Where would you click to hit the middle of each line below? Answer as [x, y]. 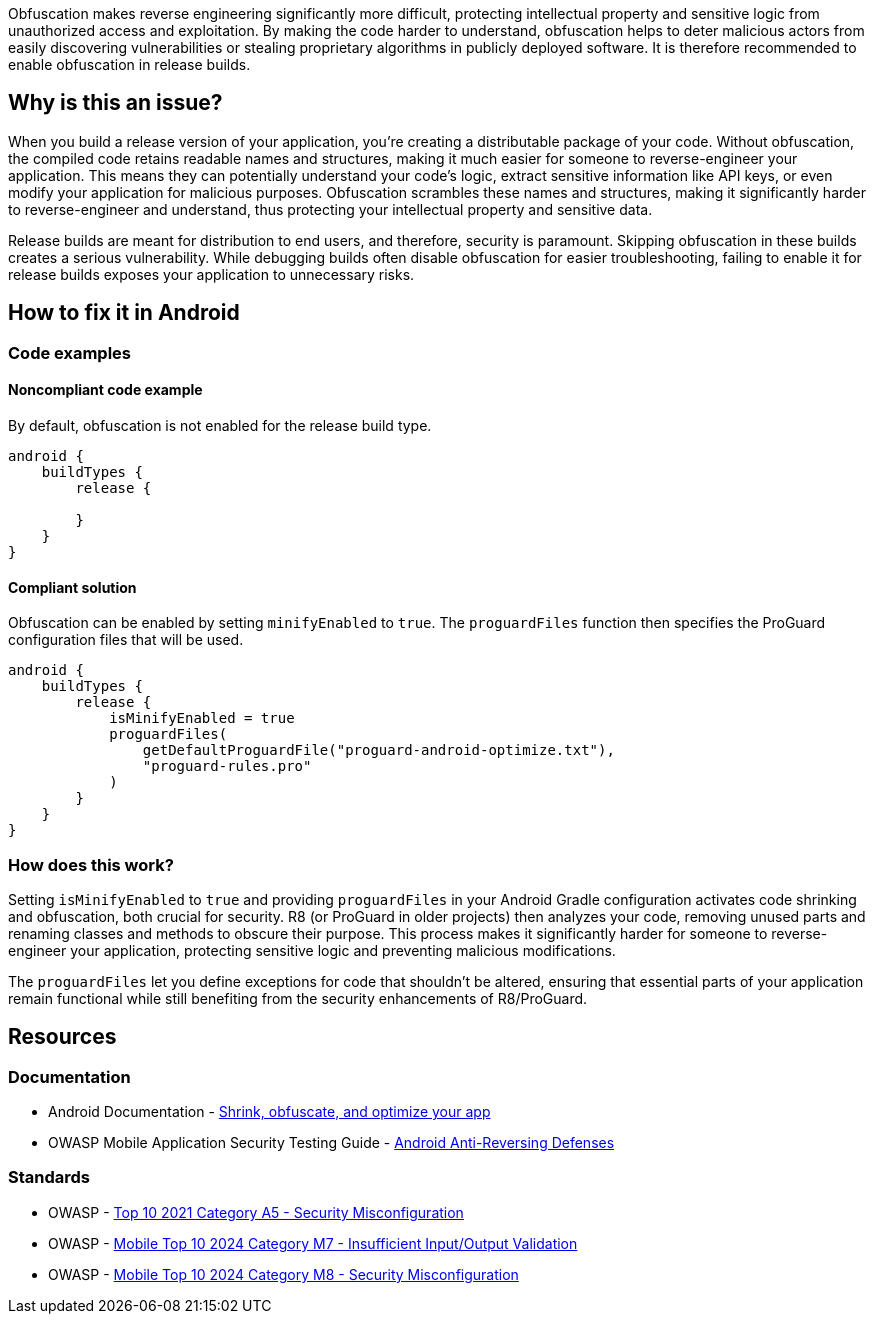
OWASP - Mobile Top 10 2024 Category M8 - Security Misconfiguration [283, 1274]
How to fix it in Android [124, 313]
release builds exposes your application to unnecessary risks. [211, 274]
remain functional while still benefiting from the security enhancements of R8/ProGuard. [298, 998]
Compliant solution [72, 587]
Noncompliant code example [105, 390]
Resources [62, 1037]
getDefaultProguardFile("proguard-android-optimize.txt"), [378, 750]
